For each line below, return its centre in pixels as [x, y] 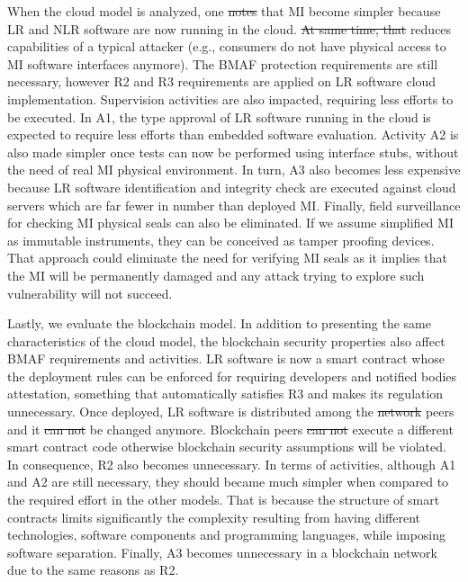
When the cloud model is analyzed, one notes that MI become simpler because [224, 11]
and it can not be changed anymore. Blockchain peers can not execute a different [230, 429]
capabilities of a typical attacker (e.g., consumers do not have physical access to [227, 46]
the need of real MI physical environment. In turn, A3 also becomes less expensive [234, 170]
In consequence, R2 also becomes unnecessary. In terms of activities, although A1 [232, 464]
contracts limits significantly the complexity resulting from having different [214, 517]
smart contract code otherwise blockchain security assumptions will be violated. [227, 447]
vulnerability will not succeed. [90, 293]
